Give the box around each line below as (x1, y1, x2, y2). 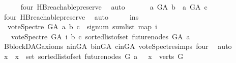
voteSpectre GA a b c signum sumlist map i (7, 21, 157, 32)
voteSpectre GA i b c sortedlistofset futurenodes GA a (11, 31, 190, 41)
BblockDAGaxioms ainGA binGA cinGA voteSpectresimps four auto (4, 41, 232, 51)
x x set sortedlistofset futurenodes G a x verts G (4, 50, 184, 61)
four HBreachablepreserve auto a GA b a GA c (20, 2, 208, 12)
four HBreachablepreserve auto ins (4, 11, 139, 22)
